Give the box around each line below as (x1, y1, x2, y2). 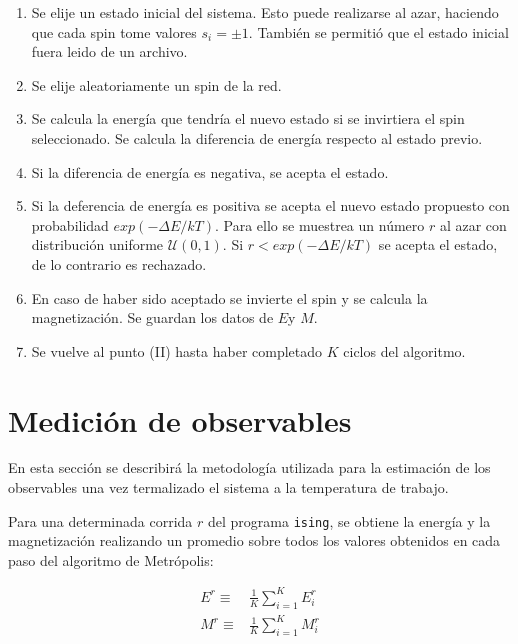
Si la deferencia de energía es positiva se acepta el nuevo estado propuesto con (31, 195, 510, 216)
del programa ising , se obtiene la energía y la (207, 510, 491, 531)
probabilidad (31, 214, 109, 235)
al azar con (439, 214, 507, 235)
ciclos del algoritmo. (343, 340, 466, 361)
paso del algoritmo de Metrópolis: (8, 549, 214, 570)
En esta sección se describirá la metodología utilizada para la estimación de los (8, 457, 491, 478)
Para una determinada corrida (8, 510, 193, 531)
